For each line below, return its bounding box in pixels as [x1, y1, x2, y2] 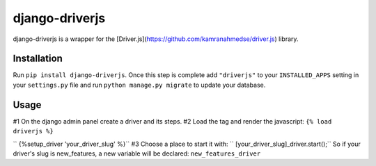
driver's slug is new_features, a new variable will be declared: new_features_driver [13, 149, 261, 158]
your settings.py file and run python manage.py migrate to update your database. [13, 81, 266, 89]
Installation [13, 53, 63, 65]
